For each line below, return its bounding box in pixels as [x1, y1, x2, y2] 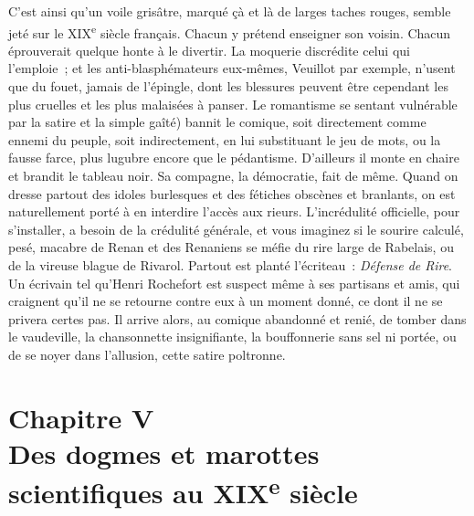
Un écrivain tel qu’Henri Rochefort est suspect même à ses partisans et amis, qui [8, 273, 460, 292]
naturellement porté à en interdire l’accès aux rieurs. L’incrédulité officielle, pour [8, 202, 460, 221]
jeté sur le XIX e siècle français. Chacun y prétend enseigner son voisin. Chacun [8, 20, 451, 42]
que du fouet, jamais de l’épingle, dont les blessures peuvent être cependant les [8, 77, 448, 96]
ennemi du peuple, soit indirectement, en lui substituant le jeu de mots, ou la [8, 130, 441, 149]
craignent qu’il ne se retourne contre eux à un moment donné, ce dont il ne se [8, 291, 443, 311]
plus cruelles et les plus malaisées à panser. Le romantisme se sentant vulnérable [8, 94, 458, 113]
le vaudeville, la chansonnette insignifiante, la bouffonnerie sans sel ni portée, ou [8, 327, 457, 346]
